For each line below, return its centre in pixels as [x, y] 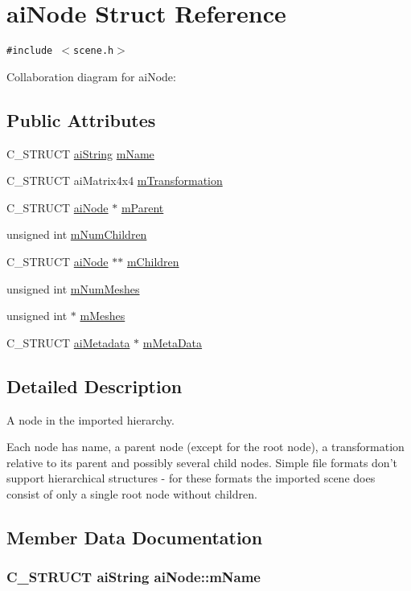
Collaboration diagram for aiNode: [91, 76]
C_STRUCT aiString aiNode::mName [134, 577]
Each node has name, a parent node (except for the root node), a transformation [205, 447]
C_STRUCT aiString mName [80, 153]
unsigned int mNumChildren [77, 234]
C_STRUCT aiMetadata [68, 342]
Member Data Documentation [135, 537]
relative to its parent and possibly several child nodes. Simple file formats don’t [202, 462]
